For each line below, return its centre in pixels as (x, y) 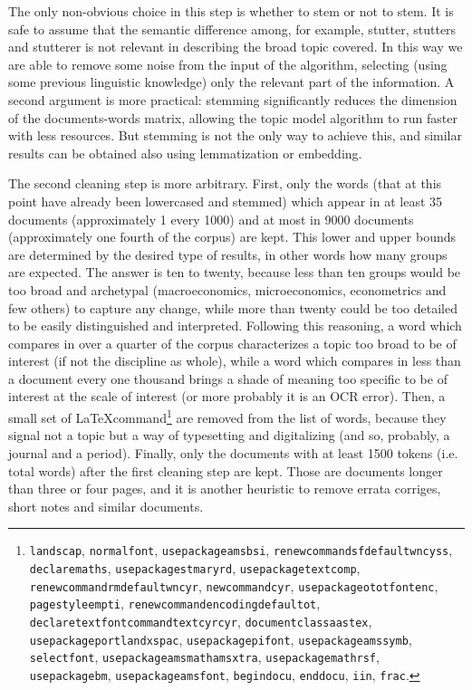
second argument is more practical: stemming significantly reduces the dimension (233, 99)
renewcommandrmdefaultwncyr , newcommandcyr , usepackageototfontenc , (234, 585)
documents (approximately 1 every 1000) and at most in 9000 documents (211, 219)
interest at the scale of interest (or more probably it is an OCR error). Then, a (227, 396)
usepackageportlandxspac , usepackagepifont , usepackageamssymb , (221, 639)
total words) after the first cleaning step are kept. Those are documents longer (226, 470)
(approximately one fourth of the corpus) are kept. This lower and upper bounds (232, 237)
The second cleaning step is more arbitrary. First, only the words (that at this (225, 183)
